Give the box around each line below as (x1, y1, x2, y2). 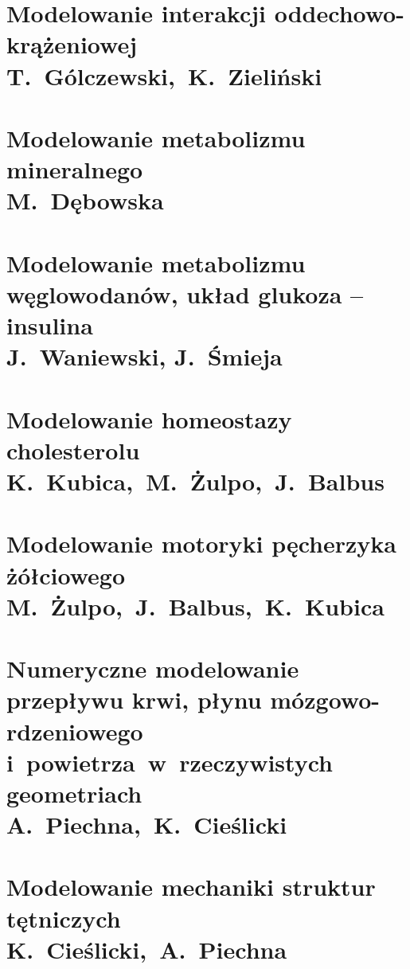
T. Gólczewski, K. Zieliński (6, 59, 322, 92)
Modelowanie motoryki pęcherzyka (6, 527, 396, 560)
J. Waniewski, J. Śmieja (6, 340, 283, 373)
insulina (6, 309, 93, 342)
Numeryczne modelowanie (6, 652, 299, 685)
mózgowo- (270, 683, 381, 716)
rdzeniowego (6, 714, 143, 747)
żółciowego (6, 558, 126, 591)
